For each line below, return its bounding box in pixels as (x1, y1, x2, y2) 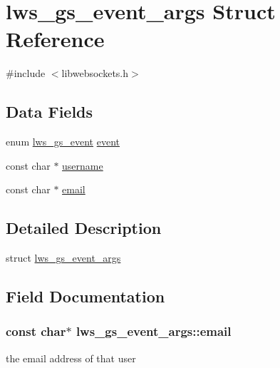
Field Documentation (6, 285, 165, 307)
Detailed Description (6, 217, 162, 239)
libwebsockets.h (61, 66, 129, 81)
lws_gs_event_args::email (76, 322, 232, 340)
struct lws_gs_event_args (6, 250, 121, 265)
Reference (6, 24, 105, 53)
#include (6, 66, 46, 81)
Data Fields (6, 101, 93, 123)
